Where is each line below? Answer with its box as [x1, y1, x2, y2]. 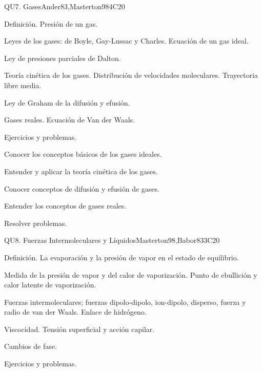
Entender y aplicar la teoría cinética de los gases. [4, 166, 158, 176]
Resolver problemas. [4, 217, 67, 228]
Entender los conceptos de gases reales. [4, 200, 127, 211]
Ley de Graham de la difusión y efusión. [4, 97, 130, 108]
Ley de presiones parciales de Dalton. [4, 52, 121, 63]
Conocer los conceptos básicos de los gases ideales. [4, 149, 162, 159]
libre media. [4, 79, 42, 90]
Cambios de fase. [4, 341, 57, 352]
